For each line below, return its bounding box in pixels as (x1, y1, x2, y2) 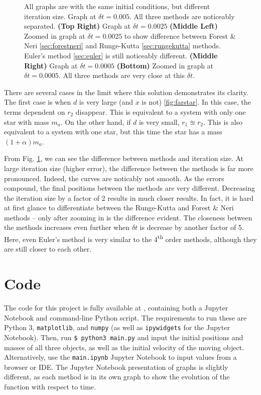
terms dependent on (4, 106, 65, 117)
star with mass (4, 116, 49, 127)
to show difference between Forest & (124, 30, 236, 41)
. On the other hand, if (60, 116, 131, 127)
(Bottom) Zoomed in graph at (116, 60, 214, 70)
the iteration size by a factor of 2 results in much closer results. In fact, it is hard (4, 192, 253, 203)
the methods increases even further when (4, 222, 129, 232)
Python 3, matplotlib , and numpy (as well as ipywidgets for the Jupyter (4, 322, 230, 333)
